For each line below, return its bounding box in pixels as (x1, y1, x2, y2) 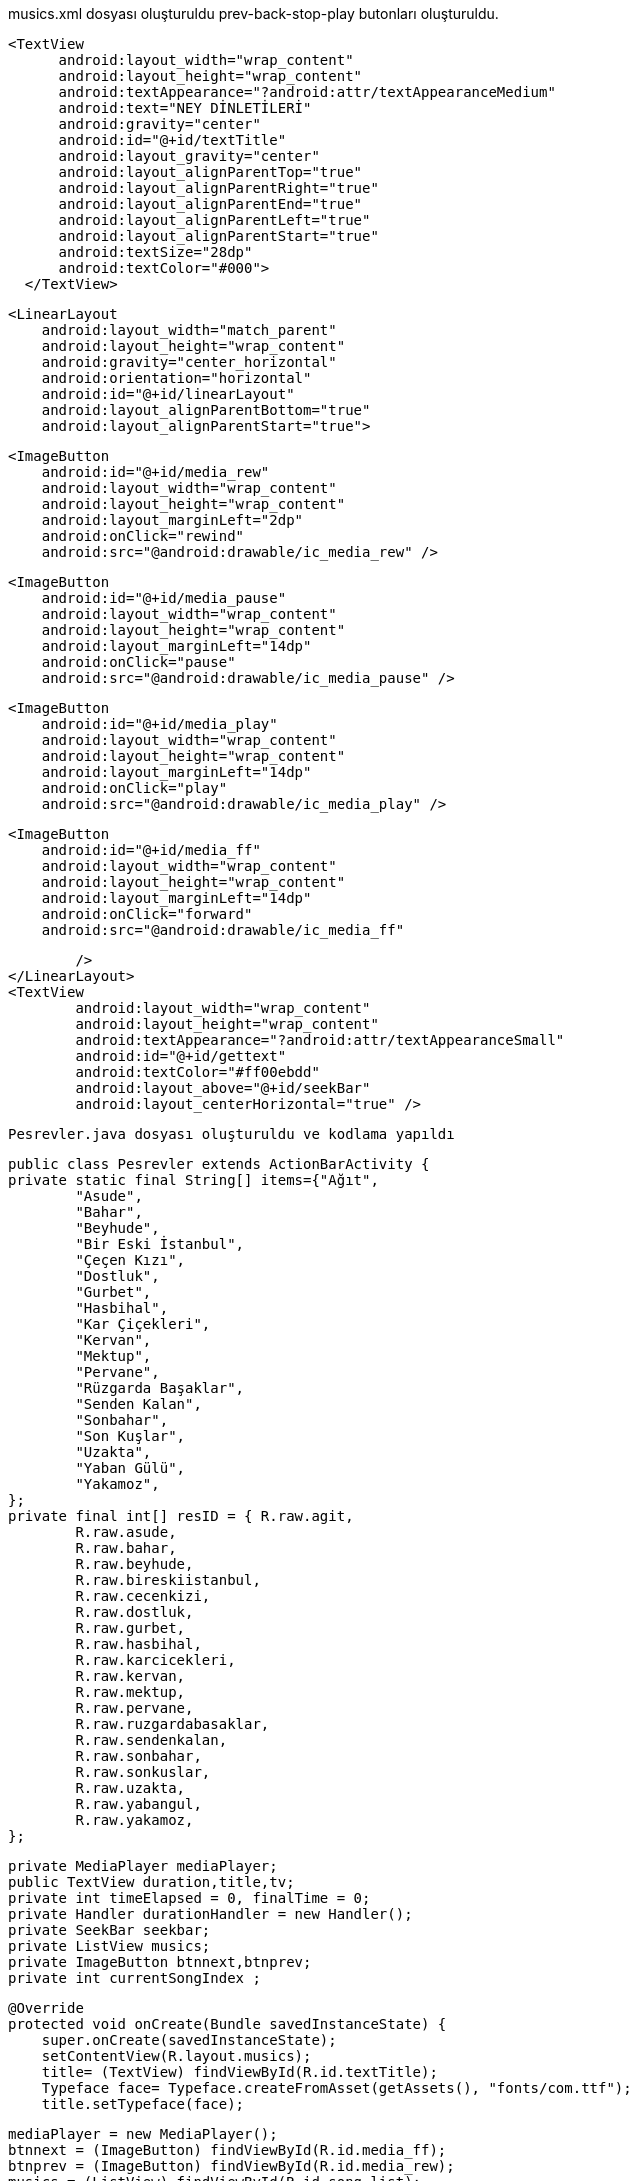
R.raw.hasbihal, (75, 1636, 202, 1652)
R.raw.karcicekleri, (75, 1652, 236, 1668)
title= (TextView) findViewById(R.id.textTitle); (41, 2064, 438, 2080)
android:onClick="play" (41, 780, 228, 796)
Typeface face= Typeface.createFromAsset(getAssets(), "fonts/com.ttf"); (41, 2080, 632, 2096)
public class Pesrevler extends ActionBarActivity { (8, 1156, 430, 1172)
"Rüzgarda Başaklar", (75, 1380, 245, 1396)
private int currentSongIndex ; (8, 1970, 261, 1986)
